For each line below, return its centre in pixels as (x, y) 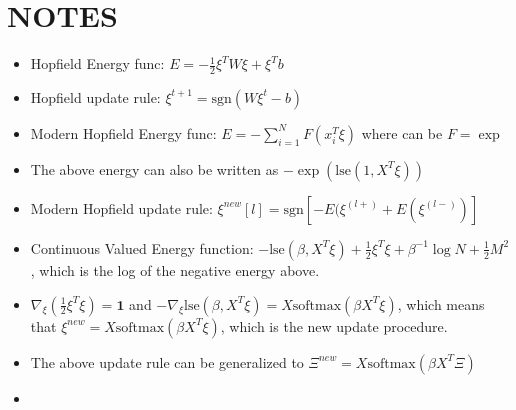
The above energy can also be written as (154, 168)
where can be (402, 132)
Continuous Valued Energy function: (142, 247)
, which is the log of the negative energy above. (175, 269)
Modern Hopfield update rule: (121, 207)
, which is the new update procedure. (334, 325)
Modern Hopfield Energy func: (123, 132)
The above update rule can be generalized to (167, 361)
